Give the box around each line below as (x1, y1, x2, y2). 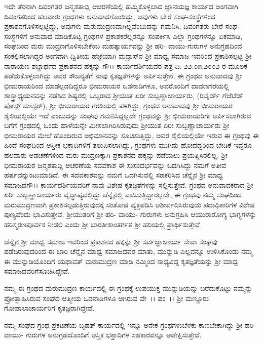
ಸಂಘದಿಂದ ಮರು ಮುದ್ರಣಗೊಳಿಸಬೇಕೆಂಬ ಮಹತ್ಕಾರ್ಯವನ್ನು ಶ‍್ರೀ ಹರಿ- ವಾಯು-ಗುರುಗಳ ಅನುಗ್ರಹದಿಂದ (4, 40, 242, 51)
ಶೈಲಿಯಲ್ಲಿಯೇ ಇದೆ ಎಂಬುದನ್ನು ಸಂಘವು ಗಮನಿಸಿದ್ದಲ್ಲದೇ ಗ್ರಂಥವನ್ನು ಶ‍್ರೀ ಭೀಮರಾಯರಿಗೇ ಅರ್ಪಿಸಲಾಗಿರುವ (4, 110, 251, 120)
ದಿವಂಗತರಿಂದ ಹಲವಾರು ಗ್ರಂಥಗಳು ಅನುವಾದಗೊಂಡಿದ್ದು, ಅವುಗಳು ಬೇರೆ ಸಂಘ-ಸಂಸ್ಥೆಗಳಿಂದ (4, 11, 215, 21)
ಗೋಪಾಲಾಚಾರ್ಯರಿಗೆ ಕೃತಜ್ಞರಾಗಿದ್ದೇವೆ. (4, 303, 95, 313)
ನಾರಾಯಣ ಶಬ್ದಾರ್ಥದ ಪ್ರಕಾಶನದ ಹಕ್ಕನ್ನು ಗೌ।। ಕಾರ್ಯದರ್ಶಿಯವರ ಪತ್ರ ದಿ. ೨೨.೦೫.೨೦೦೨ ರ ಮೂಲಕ (4, 60, 247, 71)
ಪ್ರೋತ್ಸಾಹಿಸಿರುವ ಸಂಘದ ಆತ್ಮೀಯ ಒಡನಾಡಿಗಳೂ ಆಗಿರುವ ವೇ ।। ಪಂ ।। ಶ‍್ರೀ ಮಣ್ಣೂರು (4, 292, 209, 303)
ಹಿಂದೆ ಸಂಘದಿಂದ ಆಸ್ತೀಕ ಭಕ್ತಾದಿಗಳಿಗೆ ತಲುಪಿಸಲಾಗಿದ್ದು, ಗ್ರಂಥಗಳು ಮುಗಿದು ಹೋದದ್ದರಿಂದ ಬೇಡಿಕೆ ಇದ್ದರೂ (4, 140, 252, 150)
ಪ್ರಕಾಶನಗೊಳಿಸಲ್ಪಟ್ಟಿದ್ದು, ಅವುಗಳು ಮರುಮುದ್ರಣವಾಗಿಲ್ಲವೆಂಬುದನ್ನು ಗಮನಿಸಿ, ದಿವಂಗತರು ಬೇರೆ (4, 21, 223, 31)
